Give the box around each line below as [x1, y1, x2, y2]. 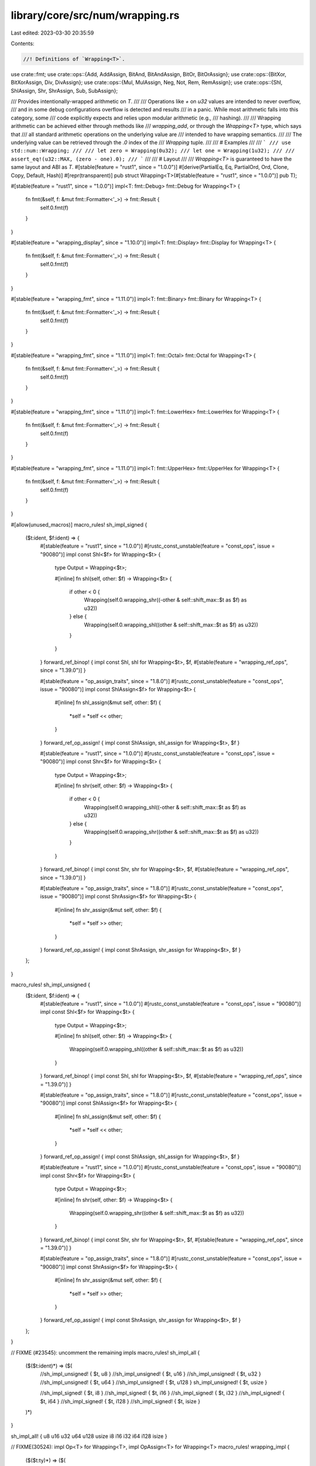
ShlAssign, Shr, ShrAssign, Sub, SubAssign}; [11, 87, 118, 94]
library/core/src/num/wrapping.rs [11, 9, 180, 22]
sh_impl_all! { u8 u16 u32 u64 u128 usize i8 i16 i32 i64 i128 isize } [11, 1433, 167, 1440]
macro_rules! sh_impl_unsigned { [11, 981, 91, 988]
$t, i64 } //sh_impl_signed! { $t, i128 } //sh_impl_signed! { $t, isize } [40, 1397, 201, 1404]
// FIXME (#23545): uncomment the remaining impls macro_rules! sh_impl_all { [11, 1349, 200, 1356]
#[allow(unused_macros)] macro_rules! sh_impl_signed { [11, 521, 147, 528]
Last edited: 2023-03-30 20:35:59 [11, 29, 94, 36]
